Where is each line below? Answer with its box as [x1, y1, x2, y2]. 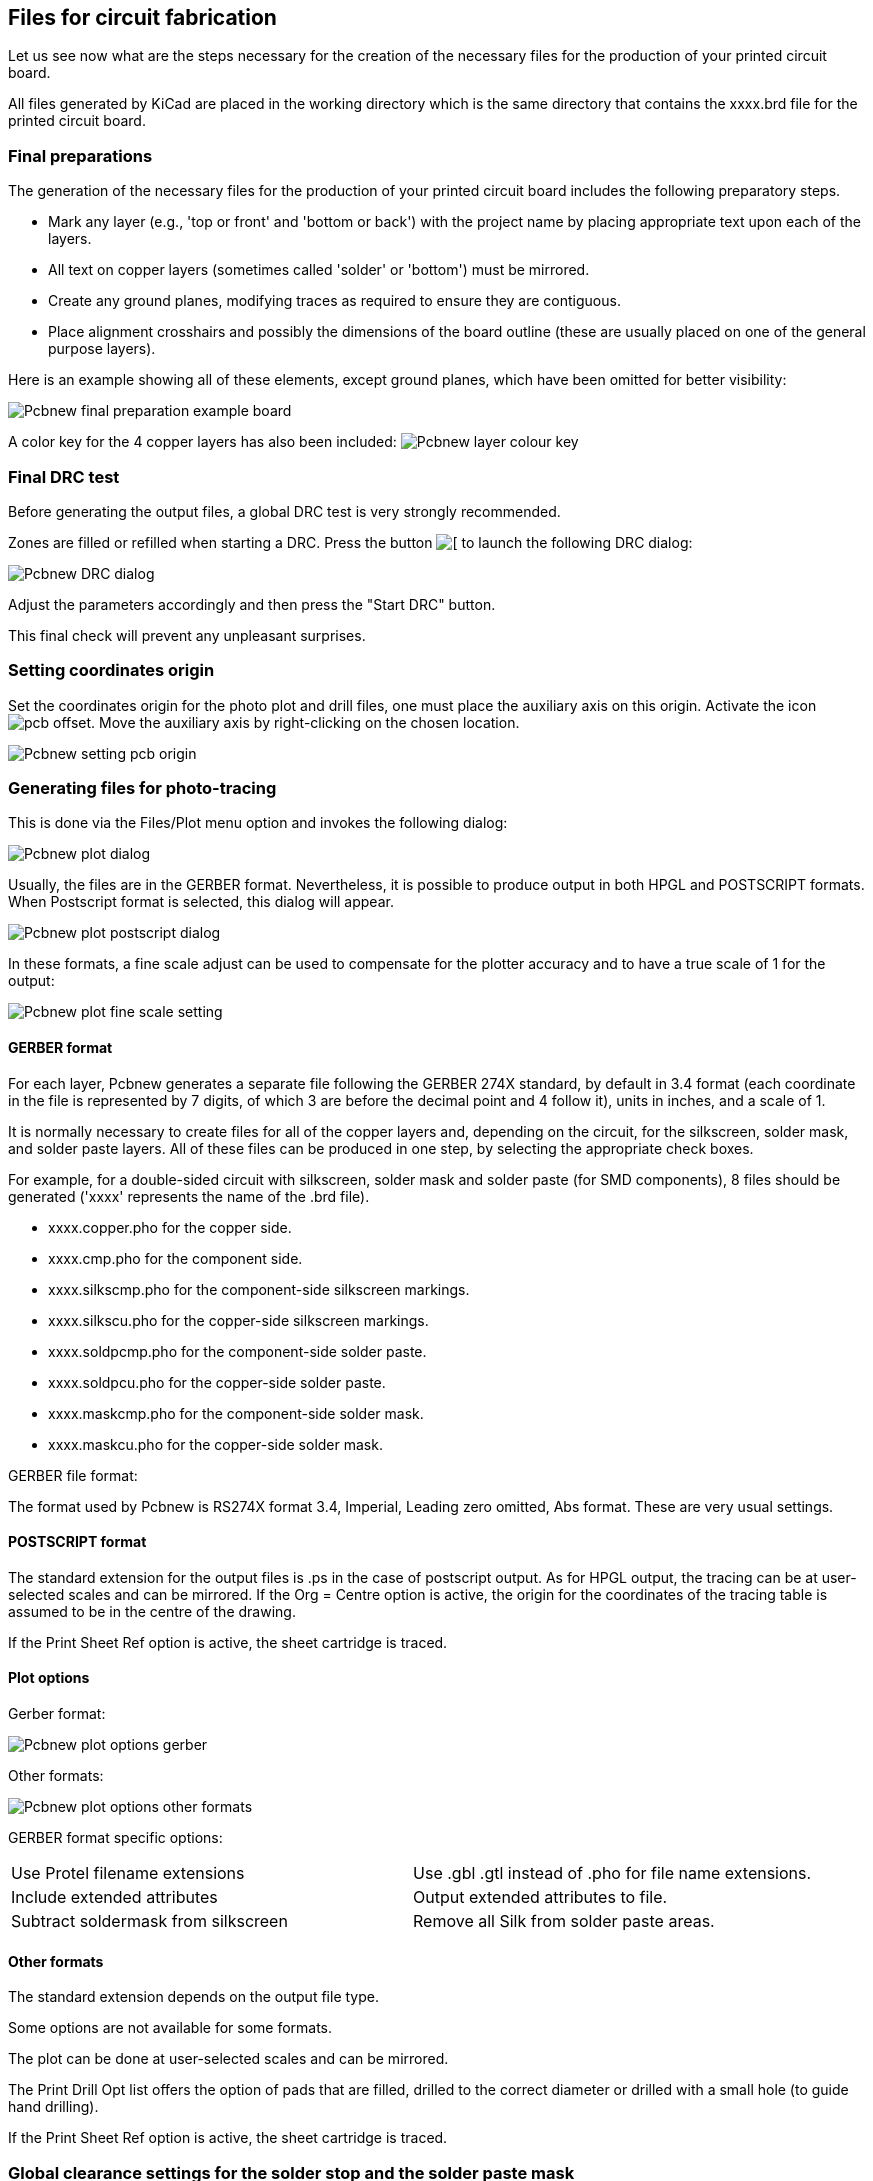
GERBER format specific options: [8, 1829, 223, 1847]
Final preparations [8, 145, 153, 166]
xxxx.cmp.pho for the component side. [48, 1249, 303, 1267]
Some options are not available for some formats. [8, 2019, 333, 2037]
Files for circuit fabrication [8, 5, 277, 30]
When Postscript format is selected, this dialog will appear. [8, 893, 394, 911]
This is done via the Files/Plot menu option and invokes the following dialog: [8, 814, 508, 832]
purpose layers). [48, 340, 156, 358]
